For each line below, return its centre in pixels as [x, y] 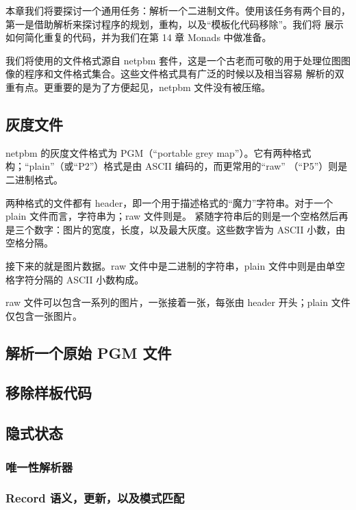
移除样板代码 [49, 393]
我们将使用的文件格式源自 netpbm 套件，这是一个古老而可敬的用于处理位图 [173, 60]
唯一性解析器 [39, 467]
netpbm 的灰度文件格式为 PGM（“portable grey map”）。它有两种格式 [158, 152]
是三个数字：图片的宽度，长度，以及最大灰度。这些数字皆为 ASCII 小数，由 [176, 229]
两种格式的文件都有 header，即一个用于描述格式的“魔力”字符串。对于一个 [169, 202]
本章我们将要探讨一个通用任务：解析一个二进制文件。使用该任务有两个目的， [178, 10]
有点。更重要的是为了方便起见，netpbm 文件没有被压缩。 [143, 87]
